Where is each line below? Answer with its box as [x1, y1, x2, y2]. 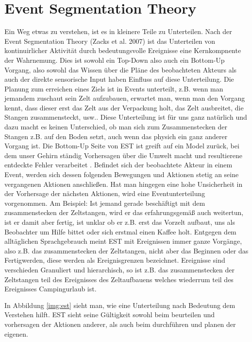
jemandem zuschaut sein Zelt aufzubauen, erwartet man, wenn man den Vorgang [4, 93, 245, 103]
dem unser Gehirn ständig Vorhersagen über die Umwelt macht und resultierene [4, 150, 242, 160]
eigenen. [4, 328, 28, 339]
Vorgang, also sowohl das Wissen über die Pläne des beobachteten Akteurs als [4, 64, 237, 74]
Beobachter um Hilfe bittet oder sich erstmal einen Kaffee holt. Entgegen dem [4, 226, 236, 236]
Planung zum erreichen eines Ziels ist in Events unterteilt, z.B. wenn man [4, 83, 223, 93]
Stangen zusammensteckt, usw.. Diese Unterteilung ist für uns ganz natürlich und [4, 112, 247, 122]
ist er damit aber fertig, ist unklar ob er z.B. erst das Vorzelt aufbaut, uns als [4, 217, 235, 227]
